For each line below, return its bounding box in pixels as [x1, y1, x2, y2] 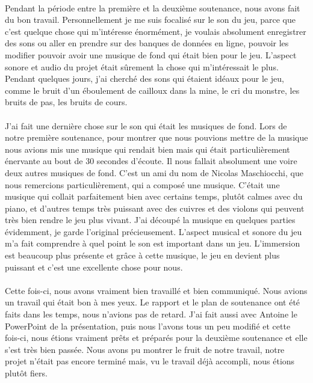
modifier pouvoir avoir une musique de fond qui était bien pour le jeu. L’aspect [5, 48, 297, 61]
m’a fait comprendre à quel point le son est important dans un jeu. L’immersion [5, 237, 300, 250]
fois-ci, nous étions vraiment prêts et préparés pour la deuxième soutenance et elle [5, 331, 308, 344]
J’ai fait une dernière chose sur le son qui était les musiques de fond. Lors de [5, 119, 287, 132]
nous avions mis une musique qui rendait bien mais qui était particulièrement [5, 142, 290, 155]
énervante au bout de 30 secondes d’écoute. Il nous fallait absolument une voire [5, 155, 297, 167]
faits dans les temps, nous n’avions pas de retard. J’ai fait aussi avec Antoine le [5, 308, 297, 320]
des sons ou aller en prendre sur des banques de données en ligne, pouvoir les [5, 37, 289, 49]
